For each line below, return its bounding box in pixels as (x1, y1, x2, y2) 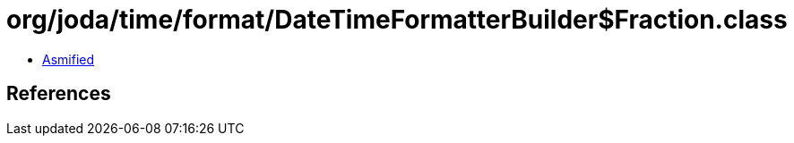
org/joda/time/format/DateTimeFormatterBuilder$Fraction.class (6, 4, 788, 35)
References (6, 82, 111, 105)
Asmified (42, 51, 95, 67)
